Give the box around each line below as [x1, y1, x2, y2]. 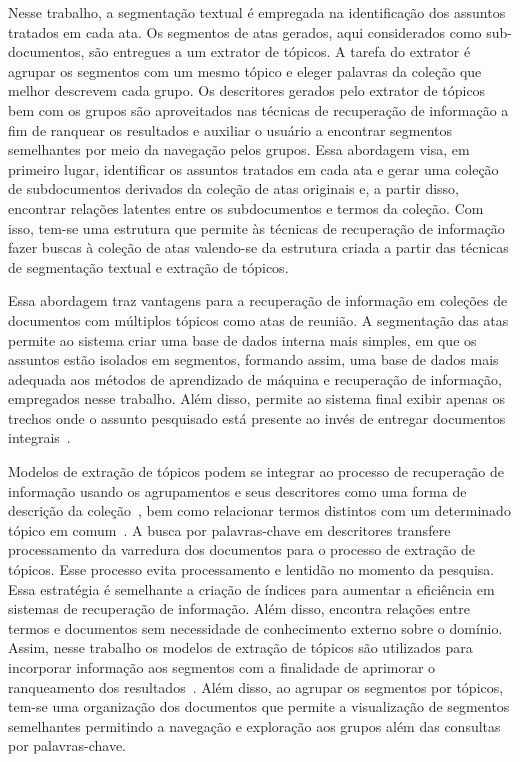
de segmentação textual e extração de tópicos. [8, 256, 289, 277]
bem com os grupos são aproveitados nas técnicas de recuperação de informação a [8, 99, 509, 120]
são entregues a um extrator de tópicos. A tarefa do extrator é [88, 41, 471, 62]
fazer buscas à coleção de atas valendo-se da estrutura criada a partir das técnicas [8, 237, 509, 258]
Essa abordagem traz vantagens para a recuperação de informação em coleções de [8, 290, 508, 311]
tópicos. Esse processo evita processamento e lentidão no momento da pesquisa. [8, 559, 495, 580]
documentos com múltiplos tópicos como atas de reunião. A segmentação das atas [8, 309, 509, 330]
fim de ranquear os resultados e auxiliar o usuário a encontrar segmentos [8, 119, 453, 140]
